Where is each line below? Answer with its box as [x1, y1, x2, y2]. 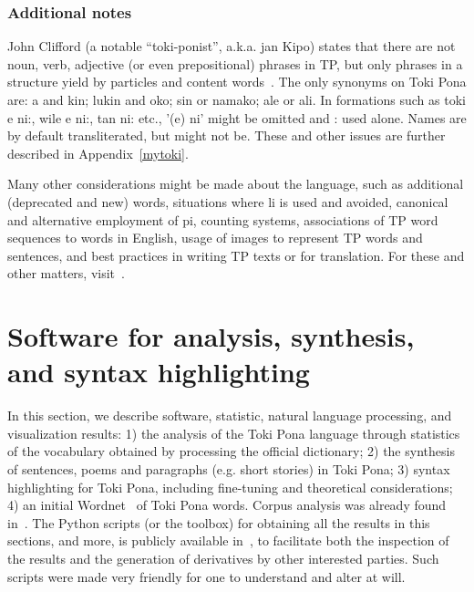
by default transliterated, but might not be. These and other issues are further [7, 126, 446, 145]
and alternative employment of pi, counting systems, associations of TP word [7, 210, 438, 229]
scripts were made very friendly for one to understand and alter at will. [7, 566, 406, 586]
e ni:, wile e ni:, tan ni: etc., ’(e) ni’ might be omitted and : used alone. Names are [7, 108, 467, 127]
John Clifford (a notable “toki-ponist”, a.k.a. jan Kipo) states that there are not [7, 36, 456, 56]
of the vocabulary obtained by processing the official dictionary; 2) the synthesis [7, 441, 455, 461]
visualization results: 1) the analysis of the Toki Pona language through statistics [7, 423, 460, 442]
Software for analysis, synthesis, [7, 317, 415, 355]
